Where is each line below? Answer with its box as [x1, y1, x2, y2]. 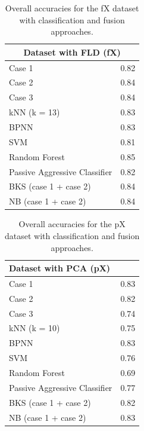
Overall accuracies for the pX [18, 218, 126, 230]
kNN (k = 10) [9, 322, 60, 334]
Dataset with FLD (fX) [23, 45, 121, 58]
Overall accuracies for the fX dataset [5, 2, 139, 14]
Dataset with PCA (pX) [9, 262, 111, 274]
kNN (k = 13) [9, 106, 60, 118]
